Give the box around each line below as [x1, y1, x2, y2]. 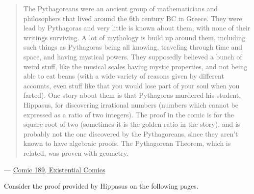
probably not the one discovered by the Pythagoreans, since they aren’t [23, 128, 238, 139]
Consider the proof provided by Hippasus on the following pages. [4, 181, 199, 191]
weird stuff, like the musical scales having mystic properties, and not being [23, 61, 248, 71]
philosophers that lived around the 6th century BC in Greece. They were [23, 13, 242, 23]
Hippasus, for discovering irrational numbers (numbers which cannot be [23, 99, 238, 110]
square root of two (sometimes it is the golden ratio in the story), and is [23, 119, 240, 129]
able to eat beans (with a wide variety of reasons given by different [23, 71, 224, 81]
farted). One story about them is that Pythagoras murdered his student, [23, 90, 241, 100]
